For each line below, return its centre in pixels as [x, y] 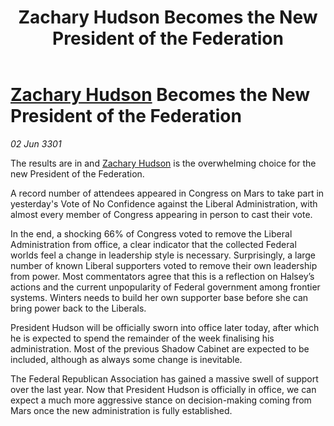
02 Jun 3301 [36, 143]
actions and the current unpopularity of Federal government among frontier [165, 287]
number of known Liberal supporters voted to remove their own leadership [164, 265]
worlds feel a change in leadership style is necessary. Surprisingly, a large [163, 255]
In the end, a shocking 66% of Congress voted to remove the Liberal [151, 233]
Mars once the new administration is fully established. [121, 410]
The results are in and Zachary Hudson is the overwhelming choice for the [163, 163]
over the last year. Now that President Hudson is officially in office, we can [163, 389]
